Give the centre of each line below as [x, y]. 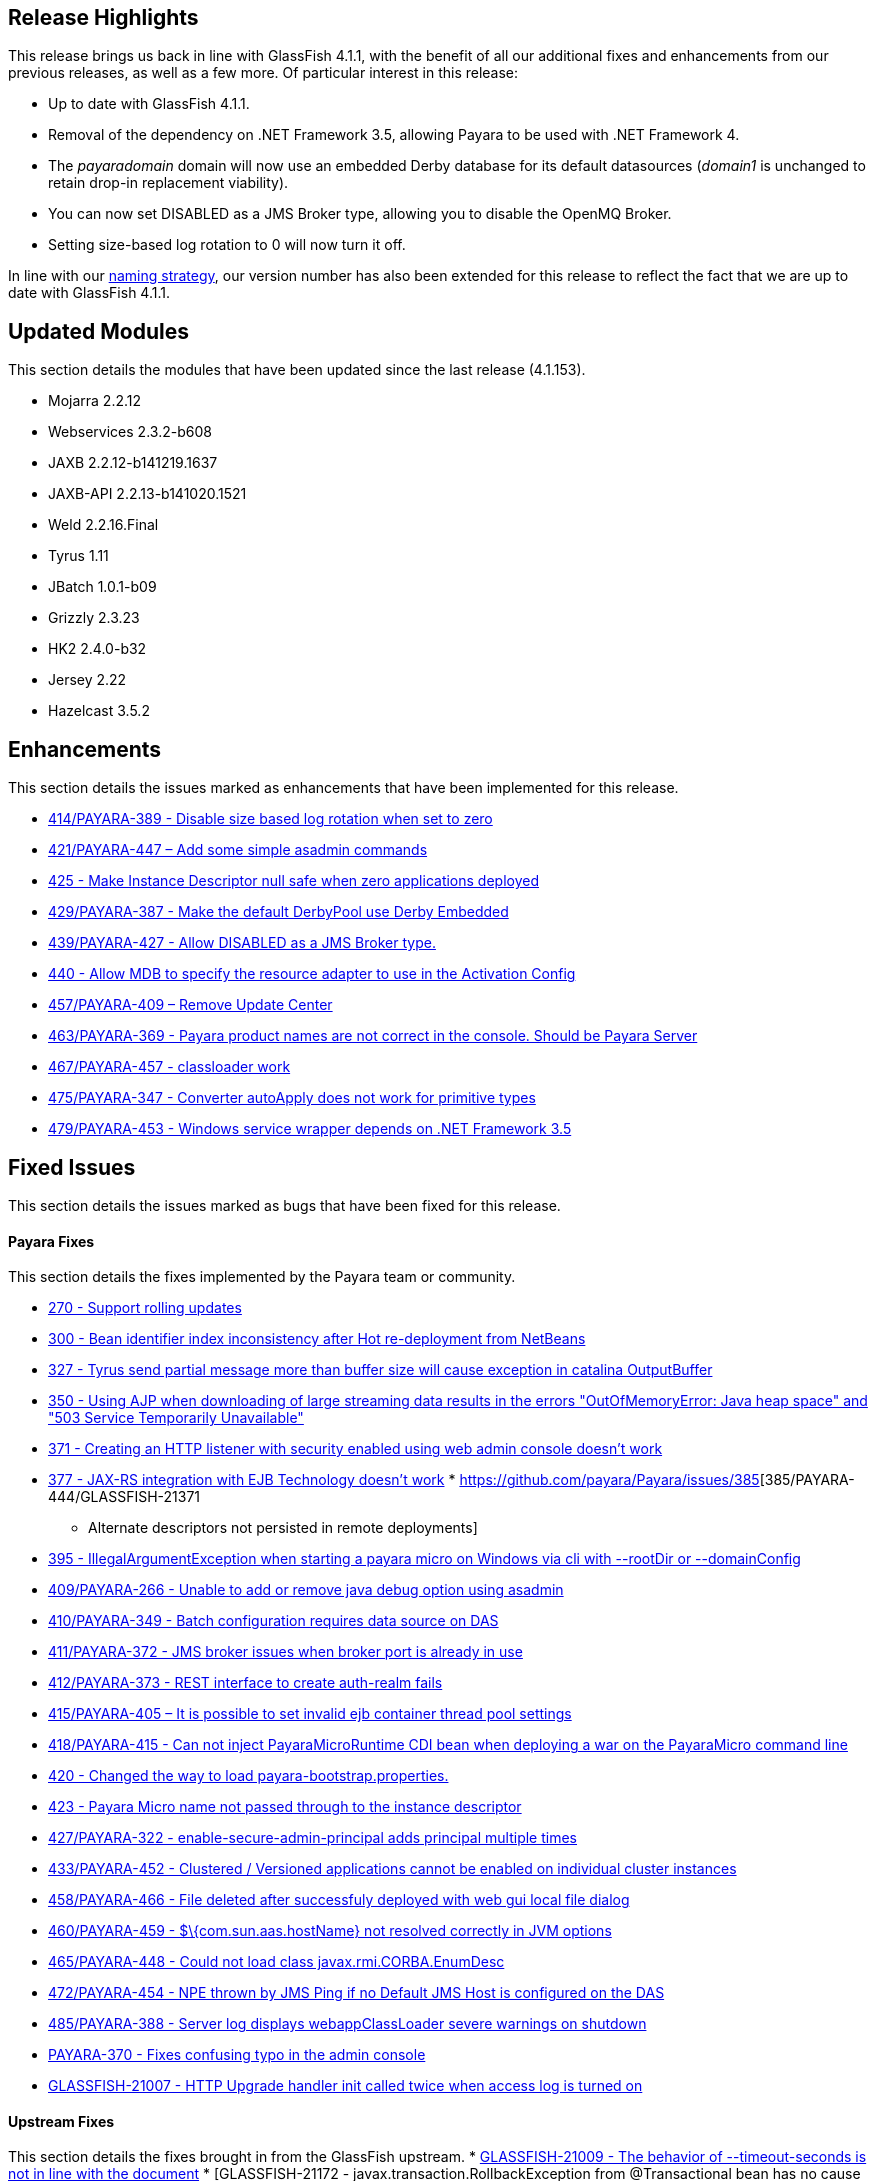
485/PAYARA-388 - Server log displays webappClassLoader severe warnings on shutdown [347, 2024]
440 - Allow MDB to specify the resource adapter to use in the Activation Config [312, 974]
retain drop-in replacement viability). [168, 183]
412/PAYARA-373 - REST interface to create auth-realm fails [245, 1683]
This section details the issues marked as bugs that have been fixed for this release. [284, 1205]
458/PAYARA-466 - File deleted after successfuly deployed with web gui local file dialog [339, 1900]
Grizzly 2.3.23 [94, 618]
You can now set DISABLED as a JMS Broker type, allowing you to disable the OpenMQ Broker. [360, 214]
